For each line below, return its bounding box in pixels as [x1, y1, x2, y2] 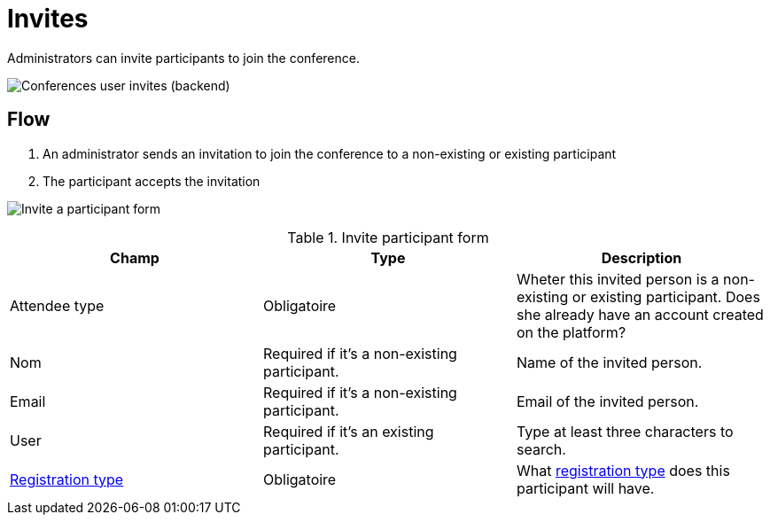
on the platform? [516, 323, 626, 341]
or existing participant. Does [572, 287, 760, 306]
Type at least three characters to [516, 422, 734, 440]
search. [516, 440, 566, 458]
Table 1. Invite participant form [287, 228, 489, 246]
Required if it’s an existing [262, 422, 434, 440]
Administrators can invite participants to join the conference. [7, 50, 360, 66]
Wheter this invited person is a [516, 269, 719, 288]
